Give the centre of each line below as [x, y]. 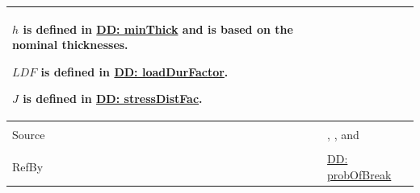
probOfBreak [359, 175]
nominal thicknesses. [70, 45]
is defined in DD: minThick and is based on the [158, 29]
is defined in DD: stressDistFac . [113, 99]
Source [29, 135]
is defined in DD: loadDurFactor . [134, 71]
